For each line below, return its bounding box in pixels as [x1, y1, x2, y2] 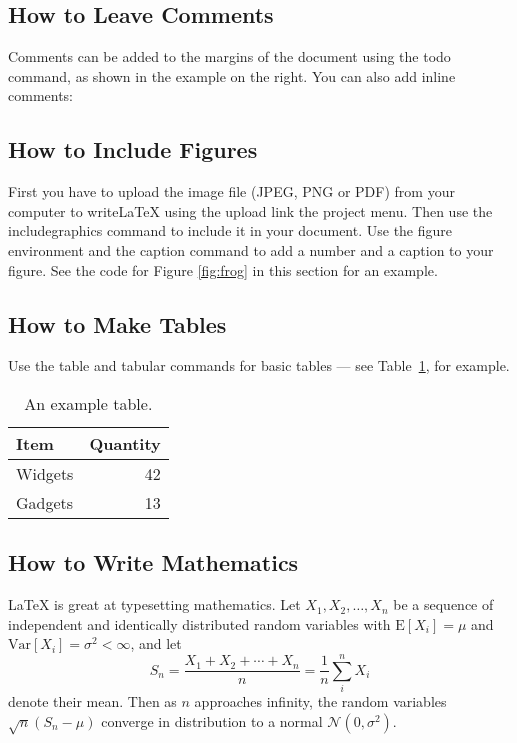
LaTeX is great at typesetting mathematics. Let [8, 594, 301, 615]
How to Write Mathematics [8, 547, 299, 578]
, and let [130, 633, 182, 654]
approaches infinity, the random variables [194, 691, 447, 712]
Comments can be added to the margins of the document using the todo [8, 46, 451, 67]
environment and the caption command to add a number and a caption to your [8, 239, 494, 260]
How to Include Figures [8, 134, 258, 165]
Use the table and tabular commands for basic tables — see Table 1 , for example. [8, 355, 510, 376]
